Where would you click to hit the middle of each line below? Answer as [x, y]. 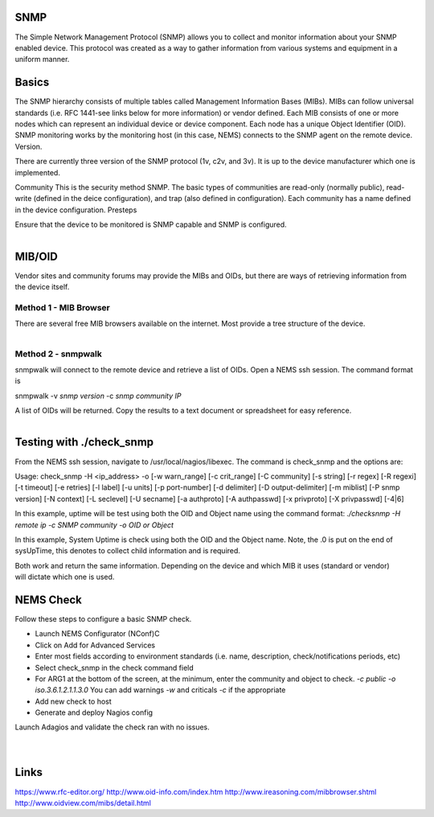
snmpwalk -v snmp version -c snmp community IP [98, 396]
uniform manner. [42, 60]
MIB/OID [36, 256]
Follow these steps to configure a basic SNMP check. [103, 618]
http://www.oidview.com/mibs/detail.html [83, 803]
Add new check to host [73, 701]
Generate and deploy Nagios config [94, 712]
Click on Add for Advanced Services [95, 645]
